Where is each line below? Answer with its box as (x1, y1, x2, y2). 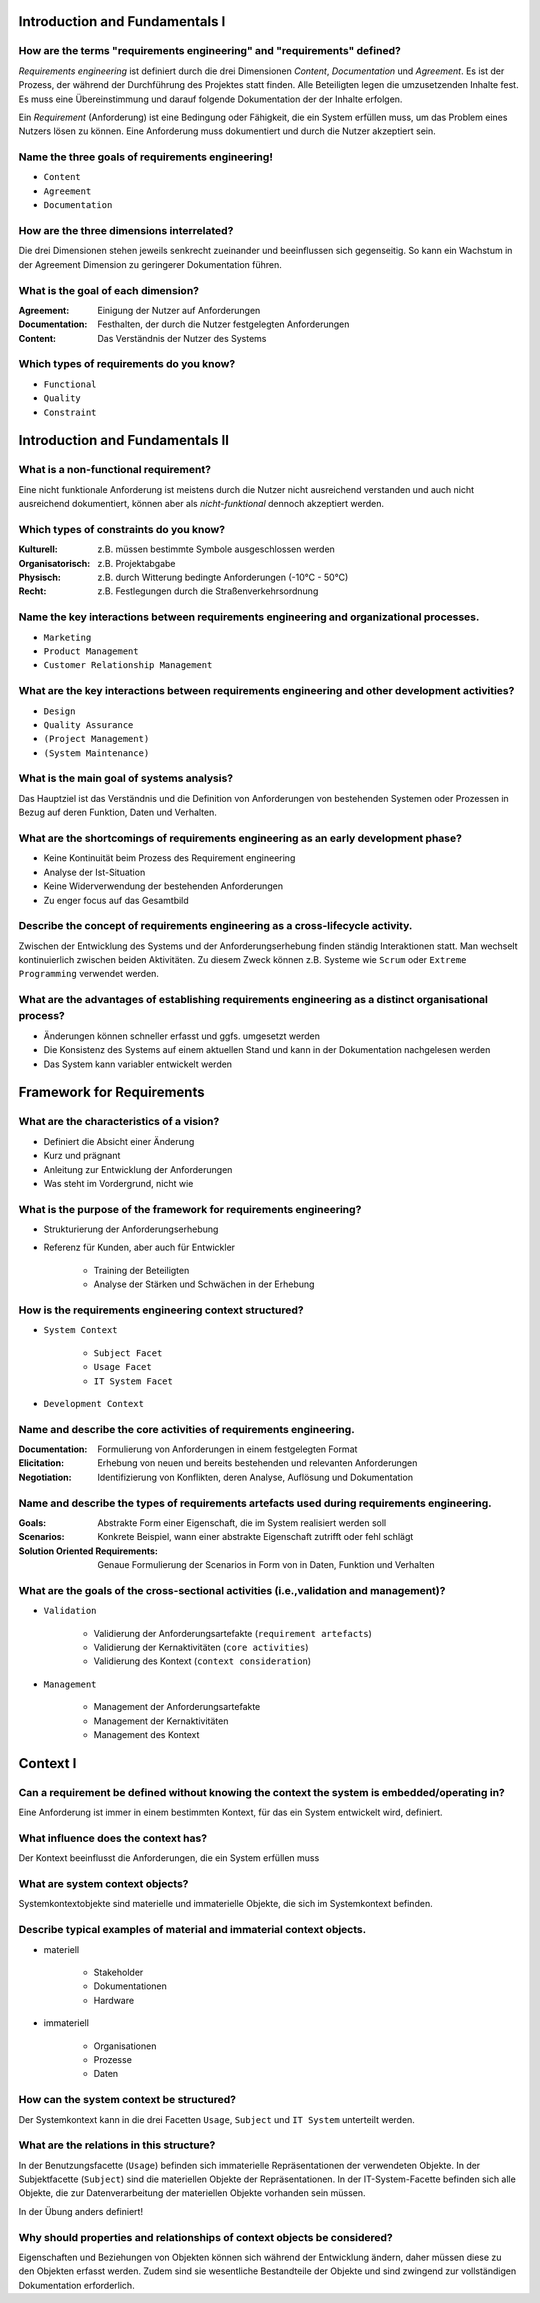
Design (43, 705, 76, 717)
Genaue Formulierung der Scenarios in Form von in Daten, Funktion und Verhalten (97, 1559, 435, 1571)
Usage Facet (93, 1361, 152, 1373)
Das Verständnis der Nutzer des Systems (97, 332, 267, 344)
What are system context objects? (18, 1877, 189, 1891)
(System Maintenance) (43, 747, 150, 759)
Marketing (43, 631, 92, 643)
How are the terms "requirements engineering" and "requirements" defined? (18, 44, 402, 58)
